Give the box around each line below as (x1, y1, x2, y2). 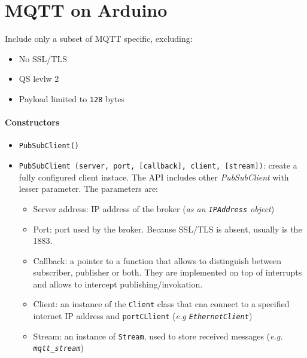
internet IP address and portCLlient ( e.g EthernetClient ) (33, 310, 253, 322)
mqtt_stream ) (33, 341, 84, 354)
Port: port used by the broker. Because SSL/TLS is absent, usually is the (33, 222, 302, 235)
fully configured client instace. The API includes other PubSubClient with (19, 170, 289, 183)
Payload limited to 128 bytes (19, 92, 124, 105)
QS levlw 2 (19, 72, 59, 85)
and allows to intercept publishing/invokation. (33, 277, 203, 290)
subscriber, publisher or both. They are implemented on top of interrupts (33, 266, 302, 279)
